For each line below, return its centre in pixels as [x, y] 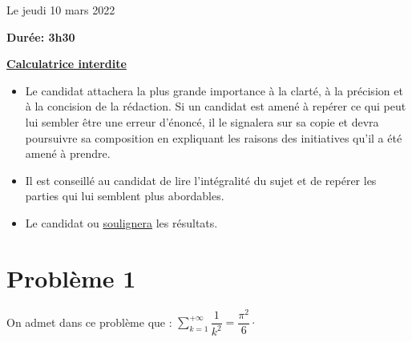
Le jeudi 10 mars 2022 [61, 10]
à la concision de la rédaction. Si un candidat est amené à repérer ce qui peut [216, 106]
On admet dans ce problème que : [89, 322]
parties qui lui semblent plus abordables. [125, 196]
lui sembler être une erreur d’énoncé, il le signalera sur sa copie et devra [202, 121]
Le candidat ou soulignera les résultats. [121, 222]
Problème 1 [71, 278]
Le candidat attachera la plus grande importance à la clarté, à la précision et [214, 90]
